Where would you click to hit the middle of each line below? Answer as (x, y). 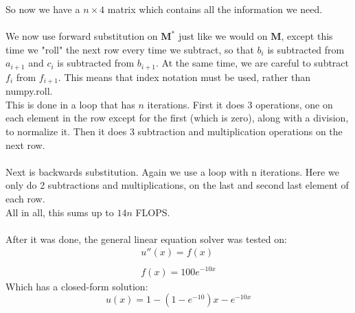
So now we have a (43, 9)
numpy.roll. (29, 91)
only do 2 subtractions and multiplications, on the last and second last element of (177, 185)
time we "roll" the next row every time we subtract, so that (130, 49)
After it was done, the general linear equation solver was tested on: (146, 239)
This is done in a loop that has (70, 104)
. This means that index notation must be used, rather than (184, 77)
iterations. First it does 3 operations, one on (240, 104)
